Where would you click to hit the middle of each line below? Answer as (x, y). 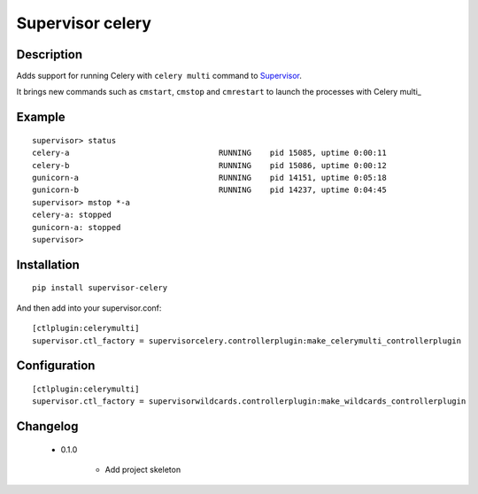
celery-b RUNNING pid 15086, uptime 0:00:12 (209, 165)
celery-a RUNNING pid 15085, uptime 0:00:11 (209, 153)
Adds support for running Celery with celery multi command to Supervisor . (159, 76)
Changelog (47, 426)
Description (50, 54)
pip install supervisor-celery (100, 288)
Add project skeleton (143, 470)
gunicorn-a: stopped (77, 227)
